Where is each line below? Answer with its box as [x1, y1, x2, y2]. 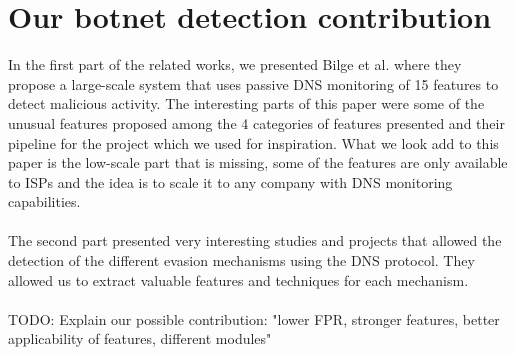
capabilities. [8, 191, 81, 212]
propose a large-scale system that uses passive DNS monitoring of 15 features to [8, 73, 499, 94]
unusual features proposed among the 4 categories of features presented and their [8, 112, 505, 133]
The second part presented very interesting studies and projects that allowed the [8, 230, 502, 251]
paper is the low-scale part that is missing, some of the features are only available [8, 152, 508, 173]
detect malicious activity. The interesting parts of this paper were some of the [8, 93, 485, 114]
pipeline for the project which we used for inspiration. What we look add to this [8, 132, 499, 153]
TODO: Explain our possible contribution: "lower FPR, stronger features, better [8, 308, 500, 329]
